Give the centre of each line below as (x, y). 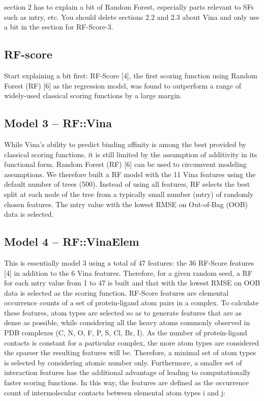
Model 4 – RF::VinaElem (72, 241)
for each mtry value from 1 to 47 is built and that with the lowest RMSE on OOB (132, 283)
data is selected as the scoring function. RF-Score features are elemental (116, 292)
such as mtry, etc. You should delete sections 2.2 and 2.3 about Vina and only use (132, 17)
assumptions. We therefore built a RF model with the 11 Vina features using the (130, 174)
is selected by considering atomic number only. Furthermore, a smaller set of (123, 362)
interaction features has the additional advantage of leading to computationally (127, 372)
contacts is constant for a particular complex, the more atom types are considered (132, 342)
